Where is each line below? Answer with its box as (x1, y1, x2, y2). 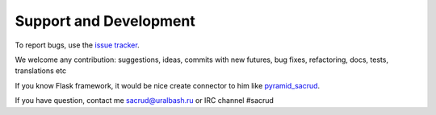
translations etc (15, 66, 67, 76)
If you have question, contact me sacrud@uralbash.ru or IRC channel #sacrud (15, 96, 275, 105)
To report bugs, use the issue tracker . (15, 40, 140, 50)
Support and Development (15, 12, 195, 30)
